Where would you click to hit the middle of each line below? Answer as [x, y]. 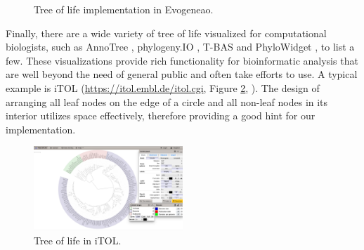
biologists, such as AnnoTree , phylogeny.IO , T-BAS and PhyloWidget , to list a [180, 47]
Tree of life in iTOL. [78, 241]
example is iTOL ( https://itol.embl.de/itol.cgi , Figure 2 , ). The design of [163, 87]
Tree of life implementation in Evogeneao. [124, 9]
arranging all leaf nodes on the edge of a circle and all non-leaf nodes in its [167, 101]
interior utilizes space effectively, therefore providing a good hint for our [161, 116]
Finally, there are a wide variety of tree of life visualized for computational [166, 33]
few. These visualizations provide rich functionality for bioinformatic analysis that [182, 60]
